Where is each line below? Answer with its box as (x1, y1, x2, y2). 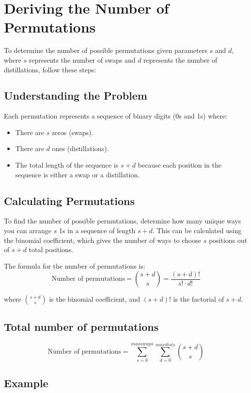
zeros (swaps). (51, 127, 94, 137)
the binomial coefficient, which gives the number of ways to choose (4, 235, 201, 245)
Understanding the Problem (4, 88, 147, 103)
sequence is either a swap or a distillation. (15, 169, 140, 179)
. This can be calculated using (152, 225, 242, 236)
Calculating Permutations (4, 193, 135, 208)
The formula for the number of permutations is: (4, 260, 145, 271)
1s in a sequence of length (59, 225, 136, 236)
